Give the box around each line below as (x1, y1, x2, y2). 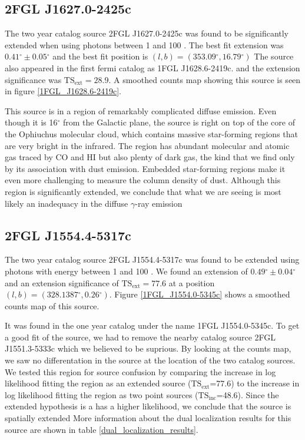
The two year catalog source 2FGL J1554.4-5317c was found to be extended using (5, 253, 300, 266)
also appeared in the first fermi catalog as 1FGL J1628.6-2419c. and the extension (5, 61, 300, 74)
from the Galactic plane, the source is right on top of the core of (63, 116, 295, 128)
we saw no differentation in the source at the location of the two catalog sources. (5, 354, 296, 366)
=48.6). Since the (216, 388, 279, 401)
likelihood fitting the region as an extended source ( (5, 377, 191, 389)
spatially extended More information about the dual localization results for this (5, 412, 291, 424)
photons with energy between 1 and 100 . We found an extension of (5, 264, 248, 277)
